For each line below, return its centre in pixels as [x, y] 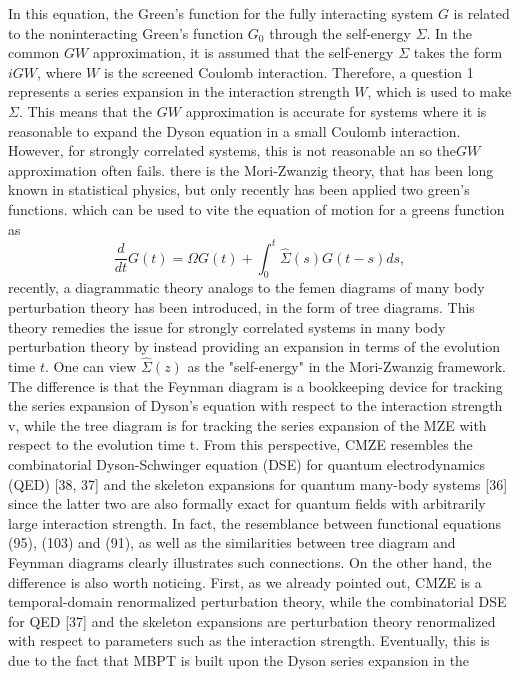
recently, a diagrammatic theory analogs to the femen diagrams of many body [246, 287]
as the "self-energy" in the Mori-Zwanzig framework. [346, 366]
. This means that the [85, 110]
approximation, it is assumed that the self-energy [243, 52]
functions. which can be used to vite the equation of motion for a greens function [256, 208]
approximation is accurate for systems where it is [336, 110]
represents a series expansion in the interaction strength [179, 91]
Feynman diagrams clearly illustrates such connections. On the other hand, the [250, 561]
